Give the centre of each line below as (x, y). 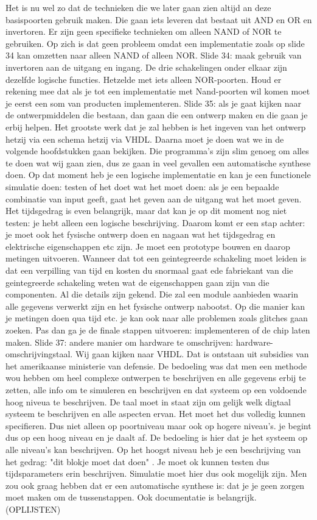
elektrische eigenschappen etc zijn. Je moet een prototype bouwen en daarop (148, 246)
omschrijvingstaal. (39, 354)
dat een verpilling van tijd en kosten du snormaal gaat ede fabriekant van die (149, 270)
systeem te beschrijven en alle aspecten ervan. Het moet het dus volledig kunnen (156, 414)
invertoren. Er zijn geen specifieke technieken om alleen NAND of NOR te (144, 31)
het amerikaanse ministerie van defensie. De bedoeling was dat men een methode (156, 365)
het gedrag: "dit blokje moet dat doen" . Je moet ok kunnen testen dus (138, 461)
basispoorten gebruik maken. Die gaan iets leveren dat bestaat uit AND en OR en (159, 19)
